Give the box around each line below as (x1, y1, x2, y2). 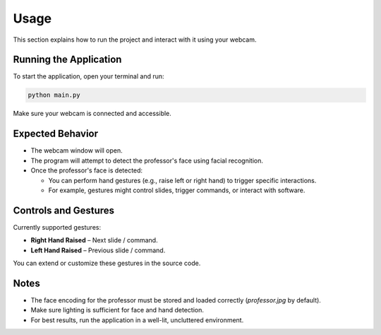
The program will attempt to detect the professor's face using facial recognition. (30, 156, 264, 165)
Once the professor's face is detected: (30, 166, 143, 175)
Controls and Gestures (13, 204, 115, 216)
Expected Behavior (13, 128, 99, 140)
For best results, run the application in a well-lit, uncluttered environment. (30, 315, 244, 324)
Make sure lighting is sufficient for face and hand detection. (30, 306, 204, 315)
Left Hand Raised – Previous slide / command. (30, 246, 166, 254)
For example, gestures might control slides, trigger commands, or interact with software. (48, 186, 306, 194)
